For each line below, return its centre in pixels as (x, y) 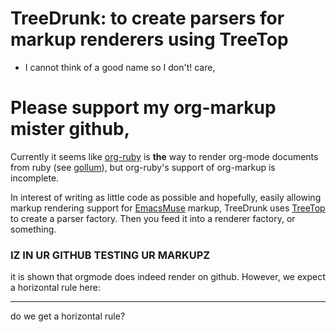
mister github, (70, 129)
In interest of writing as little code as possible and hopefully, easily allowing (166, 197)
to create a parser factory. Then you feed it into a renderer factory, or (153, 218)
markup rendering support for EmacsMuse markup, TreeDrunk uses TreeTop (168, 208)
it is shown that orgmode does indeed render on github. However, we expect (168, 277)
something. (33, 229)
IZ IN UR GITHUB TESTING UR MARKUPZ (110, 255)
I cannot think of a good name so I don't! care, (120, 67)
